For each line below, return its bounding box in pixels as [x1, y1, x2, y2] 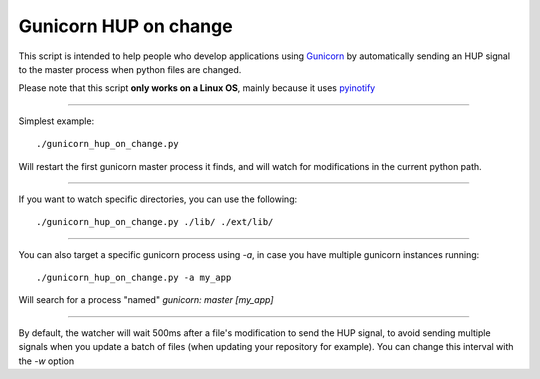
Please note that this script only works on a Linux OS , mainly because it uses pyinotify [18, 82, 376, 94]
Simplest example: [18, 115, 95, 127]
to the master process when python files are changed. [18, 63, 242, 75]
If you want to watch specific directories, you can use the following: [18, 193, 298, 205]
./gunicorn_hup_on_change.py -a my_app [36, 272, 232, 284]
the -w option [18, 355, 75, 367]
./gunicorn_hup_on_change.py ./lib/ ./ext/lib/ [36, 216, 274, 228]
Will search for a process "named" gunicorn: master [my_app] [18, 294, 274, 306]
